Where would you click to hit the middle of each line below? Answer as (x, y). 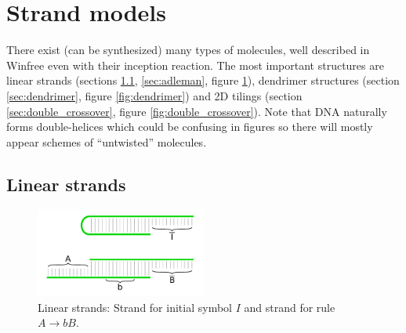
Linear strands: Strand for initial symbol (135, 307)
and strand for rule (290, 307)
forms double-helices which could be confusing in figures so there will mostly (190, 127)
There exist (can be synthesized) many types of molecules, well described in (188, 50)
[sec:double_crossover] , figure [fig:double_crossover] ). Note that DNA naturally (197, 111)
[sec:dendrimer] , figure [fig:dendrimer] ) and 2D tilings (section (154, 95)
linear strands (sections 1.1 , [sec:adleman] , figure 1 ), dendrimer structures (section (203, 80)
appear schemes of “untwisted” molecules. (107, 141)
